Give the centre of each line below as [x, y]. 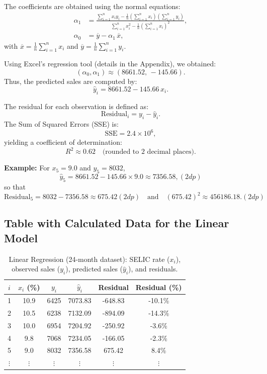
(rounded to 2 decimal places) [148, 152]
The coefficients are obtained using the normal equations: [92, 6]
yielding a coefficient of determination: [63, 142]
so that [15, 186]
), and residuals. [153, 269]
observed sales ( [36, 269]
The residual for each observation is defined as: [76, 106]
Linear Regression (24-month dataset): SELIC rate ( [89, 259]
